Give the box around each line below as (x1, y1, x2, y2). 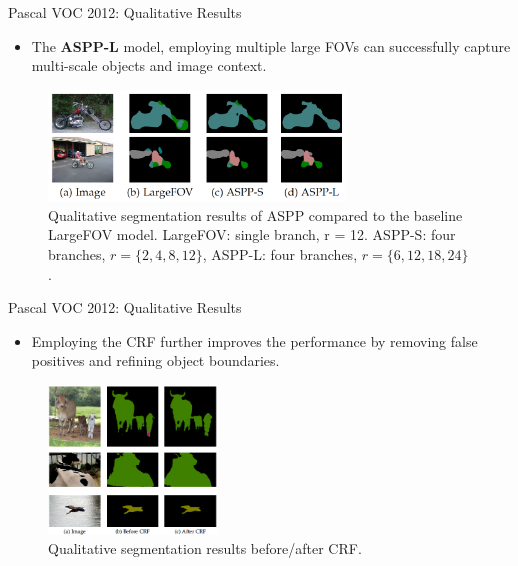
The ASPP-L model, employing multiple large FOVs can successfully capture (31, 35, 511, 56)
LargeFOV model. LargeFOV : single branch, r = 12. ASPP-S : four (48, 224, 456, 245)
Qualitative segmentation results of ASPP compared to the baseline (48, 204, 463, 225)
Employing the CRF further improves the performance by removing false (31, 330, 478, 351)
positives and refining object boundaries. (31, 350, 280, 371)
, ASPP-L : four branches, (202, 243, 358, 264)
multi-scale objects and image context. (31, 55, 267, 76)
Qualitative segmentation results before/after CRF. (48, 538, 362, 559)
